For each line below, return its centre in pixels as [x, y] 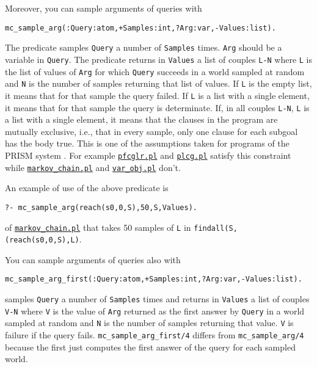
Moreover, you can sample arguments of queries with [104, 8]
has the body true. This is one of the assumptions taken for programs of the [147, 143]
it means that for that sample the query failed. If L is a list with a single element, [157, 95]
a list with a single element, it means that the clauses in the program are [141, 119]
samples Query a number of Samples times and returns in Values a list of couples [157, 299]
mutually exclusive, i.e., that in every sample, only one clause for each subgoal [151, 131]
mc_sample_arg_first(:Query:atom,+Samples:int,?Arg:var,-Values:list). [154, 279]
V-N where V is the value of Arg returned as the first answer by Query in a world [155, 311]
